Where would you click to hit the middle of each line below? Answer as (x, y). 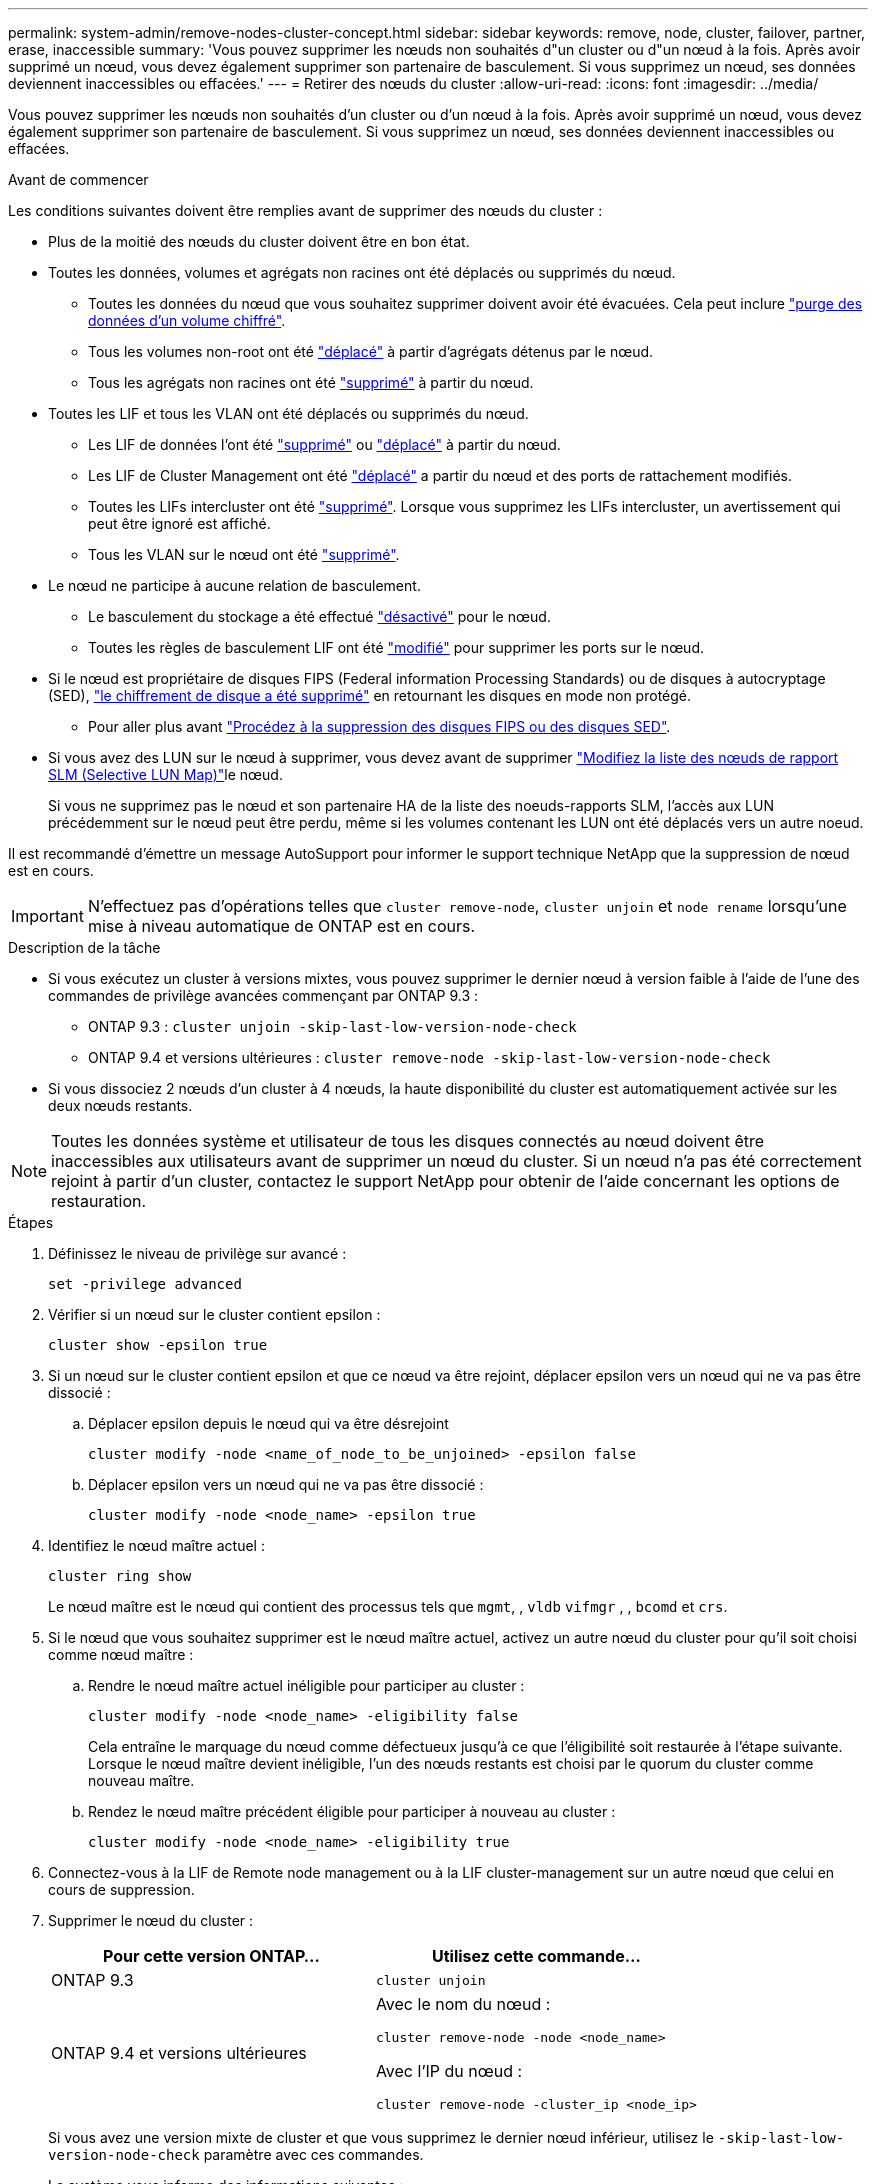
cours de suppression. (121, 1889)
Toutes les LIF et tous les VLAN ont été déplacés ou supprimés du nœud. (288, 413)
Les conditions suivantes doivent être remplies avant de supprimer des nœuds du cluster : (305, 210)
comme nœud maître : (121, 1654)
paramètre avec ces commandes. (313, 2154)
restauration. (99, 1201)
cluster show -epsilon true (158, 1345)
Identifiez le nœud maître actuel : (156, 1545)
